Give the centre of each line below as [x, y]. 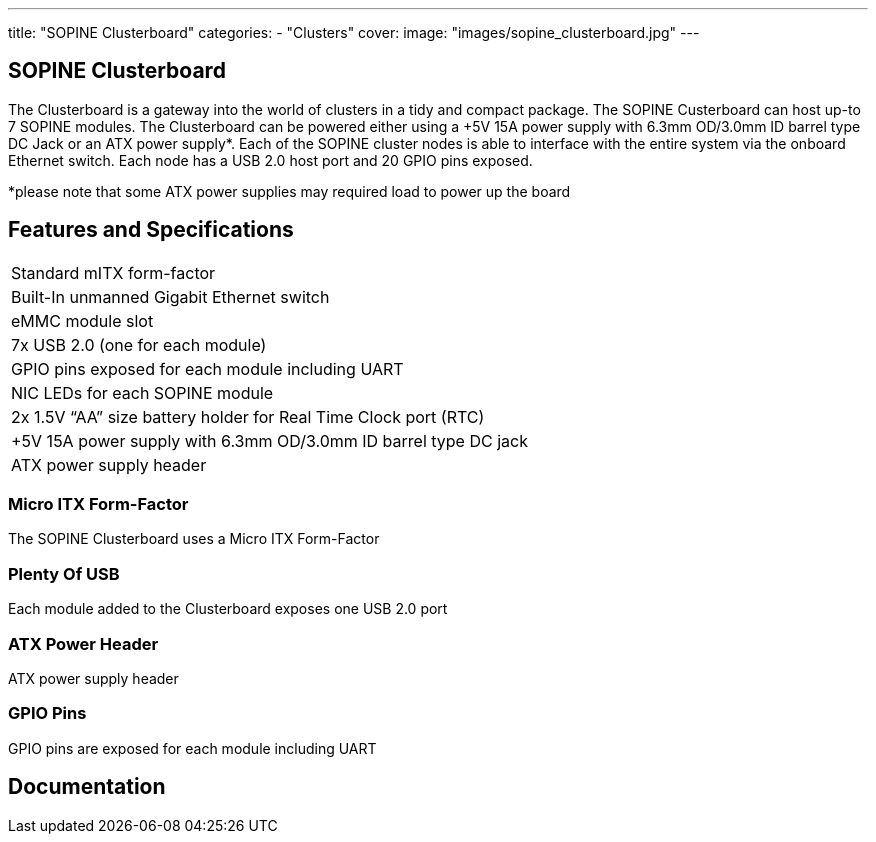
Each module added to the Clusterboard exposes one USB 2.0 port [228, 609]
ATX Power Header [83, 643]
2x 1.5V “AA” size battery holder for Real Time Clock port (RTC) [248, 416]
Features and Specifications [151, 230]
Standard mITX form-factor [113, 272]
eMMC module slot [82, 320]
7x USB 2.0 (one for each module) [139, 344]
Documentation [87, 787]
